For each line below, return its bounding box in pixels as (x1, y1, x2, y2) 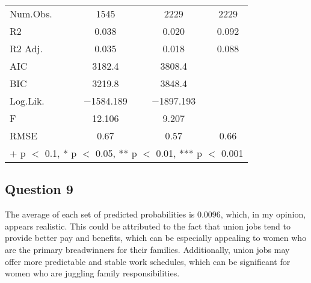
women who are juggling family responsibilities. (5, 267, 180, 279)
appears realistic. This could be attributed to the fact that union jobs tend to (5, 219, 291, 232)
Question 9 (5, 180, 73, 198)
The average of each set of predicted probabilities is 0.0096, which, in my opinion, (5, 208, 306, 221)
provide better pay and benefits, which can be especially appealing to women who (5, 231, 307, 244)
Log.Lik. (10, 94, 45, 108)
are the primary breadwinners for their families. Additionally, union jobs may (5, 243, 290, 255)
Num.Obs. (10, 7, 52, 20)
